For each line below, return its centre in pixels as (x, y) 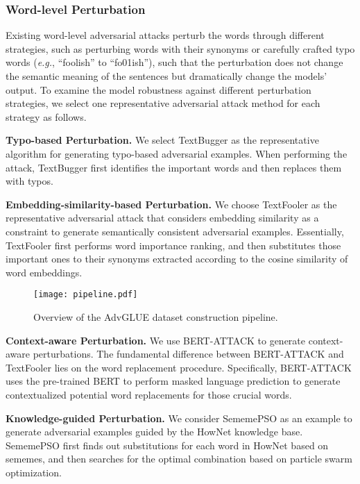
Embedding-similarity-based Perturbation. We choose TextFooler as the (171, 204)
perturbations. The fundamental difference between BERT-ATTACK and (188, 354)
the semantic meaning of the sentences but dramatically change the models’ (166, 76)
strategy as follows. (46, 116)
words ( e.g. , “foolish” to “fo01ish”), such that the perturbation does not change (174, 62)
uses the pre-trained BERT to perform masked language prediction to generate (173, 381)
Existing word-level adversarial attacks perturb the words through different (165, 35)
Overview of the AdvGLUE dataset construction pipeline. (156, 316)
